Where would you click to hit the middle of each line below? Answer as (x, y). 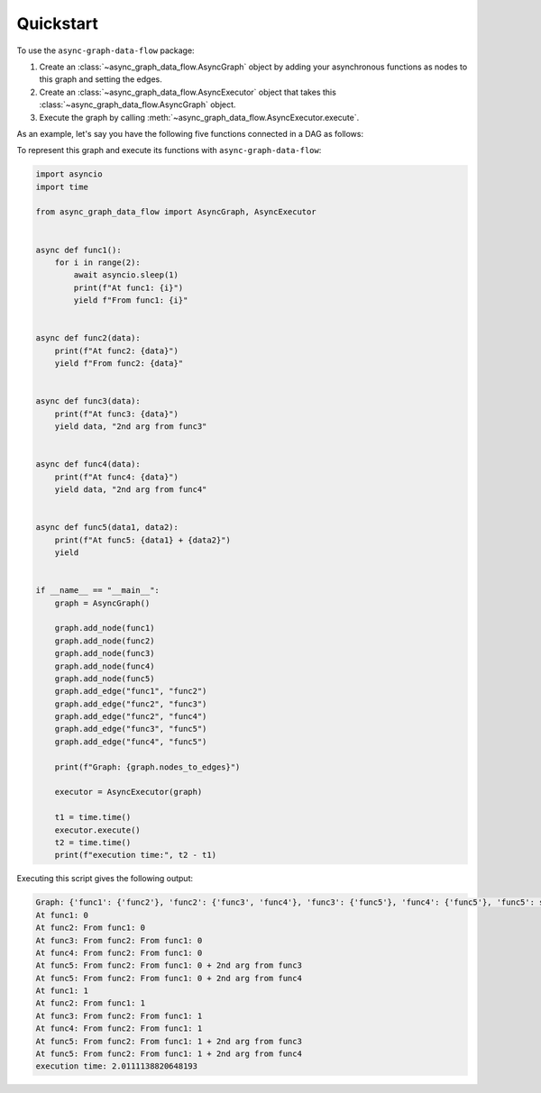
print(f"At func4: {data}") (117, 477)
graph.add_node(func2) (105, 641)
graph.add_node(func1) (105, 628)
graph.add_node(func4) (105, 666)
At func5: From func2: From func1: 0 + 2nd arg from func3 (169, 965)
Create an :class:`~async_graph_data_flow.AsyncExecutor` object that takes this (188, 92)
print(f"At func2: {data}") (117, 351)
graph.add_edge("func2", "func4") (131, 717)
